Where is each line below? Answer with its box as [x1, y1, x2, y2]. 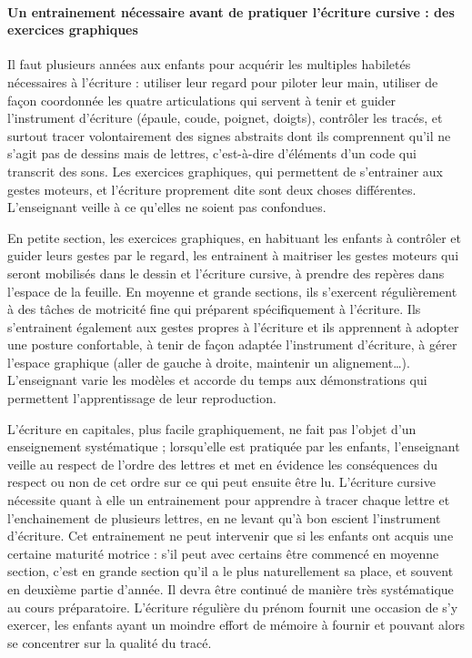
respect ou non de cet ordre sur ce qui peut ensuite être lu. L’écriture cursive [7, 472, 436, 491]
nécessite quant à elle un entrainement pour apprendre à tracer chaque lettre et [7, 491, 450, 510]
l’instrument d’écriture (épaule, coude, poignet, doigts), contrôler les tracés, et [7, 108, 443, 127]
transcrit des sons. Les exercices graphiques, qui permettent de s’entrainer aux [7, 161, 443, 180]
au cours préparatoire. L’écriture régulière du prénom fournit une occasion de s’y [7, 597, 458, 616]
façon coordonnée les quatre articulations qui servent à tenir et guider [7, 90, 397, 109]
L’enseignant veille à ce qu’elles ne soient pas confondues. [7, 197, 326, 217]
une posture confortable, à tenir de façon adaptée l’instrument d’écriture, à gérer [7, 335, 457, 354]
